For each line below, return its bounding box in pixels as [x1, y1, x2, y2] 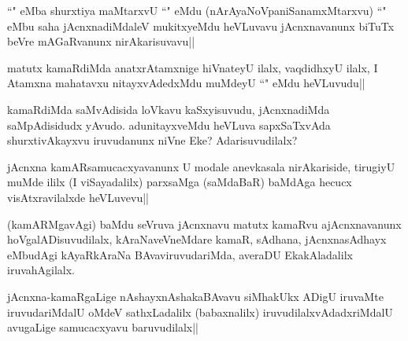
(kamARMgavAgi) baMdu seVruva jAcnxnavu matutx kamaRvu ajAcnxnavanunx [7, 215, 402, 232]
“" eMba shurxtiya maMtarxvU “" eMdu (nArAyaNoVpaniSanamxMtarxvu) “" [7, 2, 387, 18]
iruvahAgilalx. [7, 262, 76, 278]
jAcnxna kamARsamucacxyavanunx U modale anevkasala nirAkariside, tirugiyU [7, 158, 395, 174]
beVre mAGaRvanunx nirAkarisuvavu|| [7, 33, 195, 49]
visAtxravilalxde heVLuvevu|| [7, 189, 150, 205]
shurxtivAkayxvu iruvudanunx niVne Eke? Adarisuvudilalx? [7, 132, 298, 148]
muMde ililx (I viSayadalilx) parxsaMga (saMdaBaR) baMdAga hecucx [7, 174, 352, 190]
